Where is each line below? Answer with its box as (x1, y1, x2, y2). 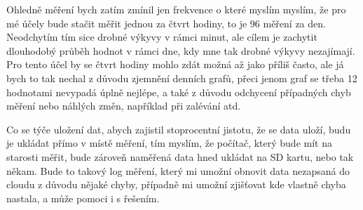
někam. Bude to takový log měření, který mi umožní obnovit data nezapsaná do (6, 163, 350, 178)
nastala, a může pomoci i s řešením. (6, 190, 160, 205)
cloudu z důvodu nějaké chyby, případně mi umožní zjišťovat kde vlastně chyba (6, 177, 346, 192)
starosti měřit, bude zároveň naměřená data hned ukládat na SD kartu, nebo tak (6, 149, 354, 164)
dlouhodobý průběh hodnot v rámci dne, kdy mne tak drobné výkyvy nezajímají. (6, 43, 355, 58)
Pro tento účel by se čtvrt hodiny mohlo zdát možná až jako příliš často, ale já (6, 57, 344, 72)
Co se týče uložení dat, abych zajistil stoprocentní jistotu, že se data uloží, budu (6, 122, 351, 136)
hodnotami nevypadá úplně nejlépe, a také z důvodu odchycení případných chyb (6, 84, 351, 99)
